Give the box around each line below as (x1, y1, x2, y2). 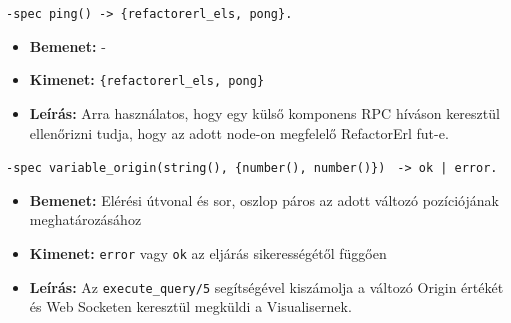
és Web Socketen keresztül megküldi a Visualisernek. (29, 296, 352, 317)
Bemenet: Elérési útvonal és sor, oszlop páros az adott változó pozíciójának (29, 189, 499, 210)
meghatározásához (29, 209, 142, 230)
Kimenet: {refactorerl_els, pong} (29, 69, 265, 90)
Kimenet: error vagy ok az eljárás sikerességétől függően (29, 242, 387, 263)
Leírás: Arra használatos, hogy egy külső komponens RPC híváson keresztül (29, 102, 500, 123)
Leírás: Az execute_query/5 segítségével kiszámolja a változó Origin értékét (29, 276, 504, 297)
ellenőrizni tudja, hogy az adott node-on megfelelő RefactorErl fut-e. (29, 122, 449, 143)
